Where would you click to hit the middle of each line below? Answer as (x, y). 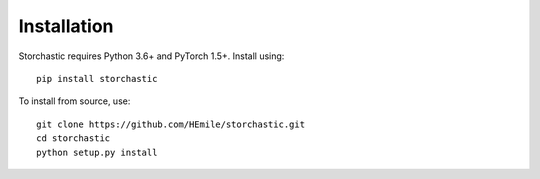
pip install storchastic (97, 78)
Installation (66, 26)
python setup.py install (97, 152)
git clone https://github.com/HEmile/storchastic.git (170, 124)
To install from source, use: (74, 101)
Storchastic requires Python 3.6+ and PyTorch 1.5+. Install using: (151, 56)
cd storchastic (73, 138)
